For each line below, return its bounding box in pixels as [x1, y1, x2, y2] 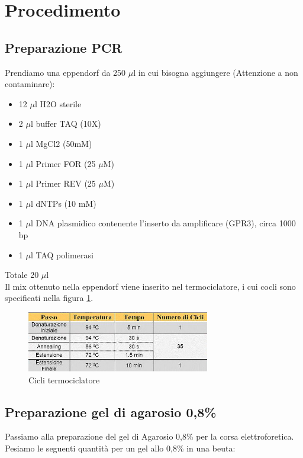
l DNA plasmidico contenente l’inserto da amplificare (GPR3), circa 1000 [30, 217, 296, 229]
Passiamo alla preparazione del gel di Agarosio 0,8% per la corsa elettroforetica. [5, 430, 294, 443]
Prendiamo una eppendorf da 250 [5, 66, 126, 78]
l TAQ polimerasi [30, 248, 94, 261]
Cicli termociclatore [28, 373, 100, 386]
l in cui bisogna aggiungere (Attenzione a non [133, 66, 298, 78]
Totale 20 [5, 268, 39, 281]
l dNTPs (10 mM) [30, 197, 96, 209]
